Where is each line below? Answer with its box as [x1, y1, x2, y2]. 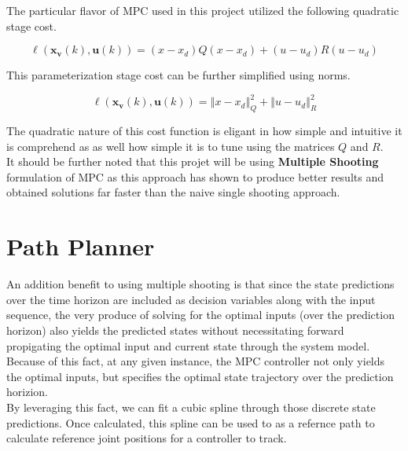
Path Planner [6, 230, 155, 262]
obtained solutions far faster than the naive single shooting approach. [6, 184, 340, 200]
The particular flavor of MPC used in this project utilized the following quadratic [6, 2, 399, 18]
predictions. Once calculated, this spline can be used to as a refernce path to [6, 414, 375, 431]
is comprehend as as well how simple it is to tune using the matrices [6, 137, 335, 154]
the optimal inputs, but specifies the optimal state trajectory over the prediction [6, 368, 394, 384]
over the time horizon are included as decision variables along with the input [6, 291, 376, 307]
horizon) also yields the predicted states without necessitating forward [6, 321, 344, 338]
